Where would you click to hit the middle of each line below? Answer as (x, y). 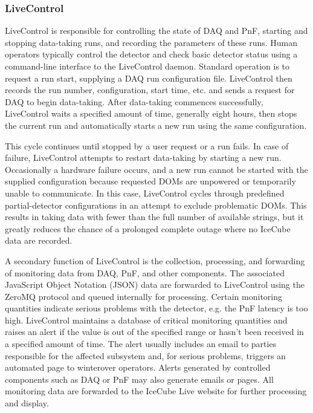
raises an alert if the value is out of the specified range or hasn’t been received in (154, 332)
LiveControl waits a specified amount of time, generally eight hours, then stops (151, 113)
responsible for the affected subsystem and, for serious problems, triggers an (145, 355)
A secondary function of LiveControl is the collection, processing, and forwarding (155, 260)
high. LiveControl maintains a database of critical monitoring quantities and (146, 320)
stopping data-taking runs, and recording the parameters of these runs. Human (151, 42)
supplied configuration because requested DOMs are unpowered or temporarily (150, 181)
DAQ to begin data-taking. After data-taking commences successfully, (134, 101)
